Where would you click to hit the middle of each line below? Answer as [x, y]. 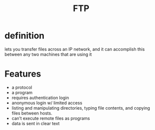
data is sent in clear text [35, 123]
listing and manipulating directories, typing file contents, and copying [81, 108]
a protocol [22, 87]
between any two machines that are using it [48, 54]
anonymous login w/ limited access [47, 103]
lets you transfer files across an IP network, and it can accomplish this [75, 49]
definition [25, 36]
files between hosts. [32, 113]
